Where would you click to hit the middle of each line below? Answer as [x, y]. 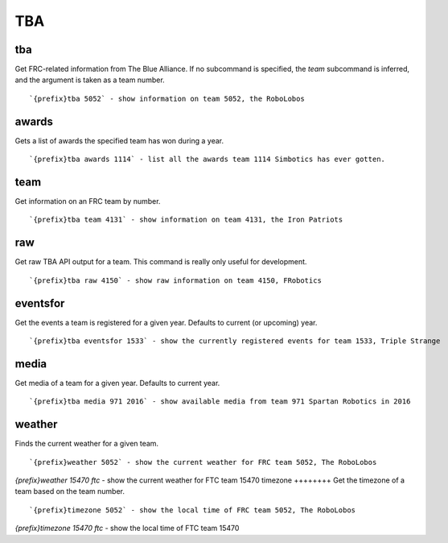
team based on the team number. [70, 491]
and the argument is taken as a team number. [90, 80]
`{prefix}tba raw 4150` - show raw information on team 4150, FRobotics [175, 280]
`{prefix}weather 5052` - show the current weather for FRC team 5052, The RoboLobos [203, 462]
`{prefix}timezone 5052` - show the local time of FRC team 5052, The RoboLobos [193, 510]
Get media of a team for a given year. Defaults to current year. [117, 383]
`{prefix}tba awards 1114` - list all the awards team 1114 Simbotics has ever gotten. [208, 160]
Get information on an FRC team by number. [88, 201]
